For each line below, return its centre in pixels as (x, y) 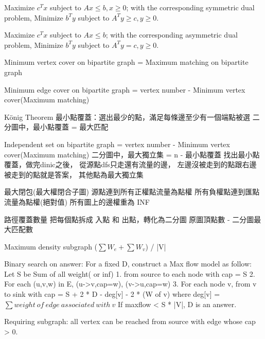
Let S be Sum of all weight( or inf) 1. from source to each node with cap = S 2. (130, 273)
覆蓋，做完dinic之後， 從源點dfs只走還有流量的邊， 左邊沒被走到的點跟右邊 (130, 164)
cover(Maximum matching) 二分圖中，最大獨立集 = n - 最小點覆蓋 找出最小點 (132, 154)
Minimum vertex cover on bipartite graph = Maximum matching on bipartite (126, 62)
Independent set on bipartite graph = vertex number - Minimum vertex (117, 144)
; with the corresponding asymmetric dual (172, 35)
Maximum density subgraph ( (51, 246)
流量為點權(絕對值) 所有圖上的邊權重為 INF (77, 201)
